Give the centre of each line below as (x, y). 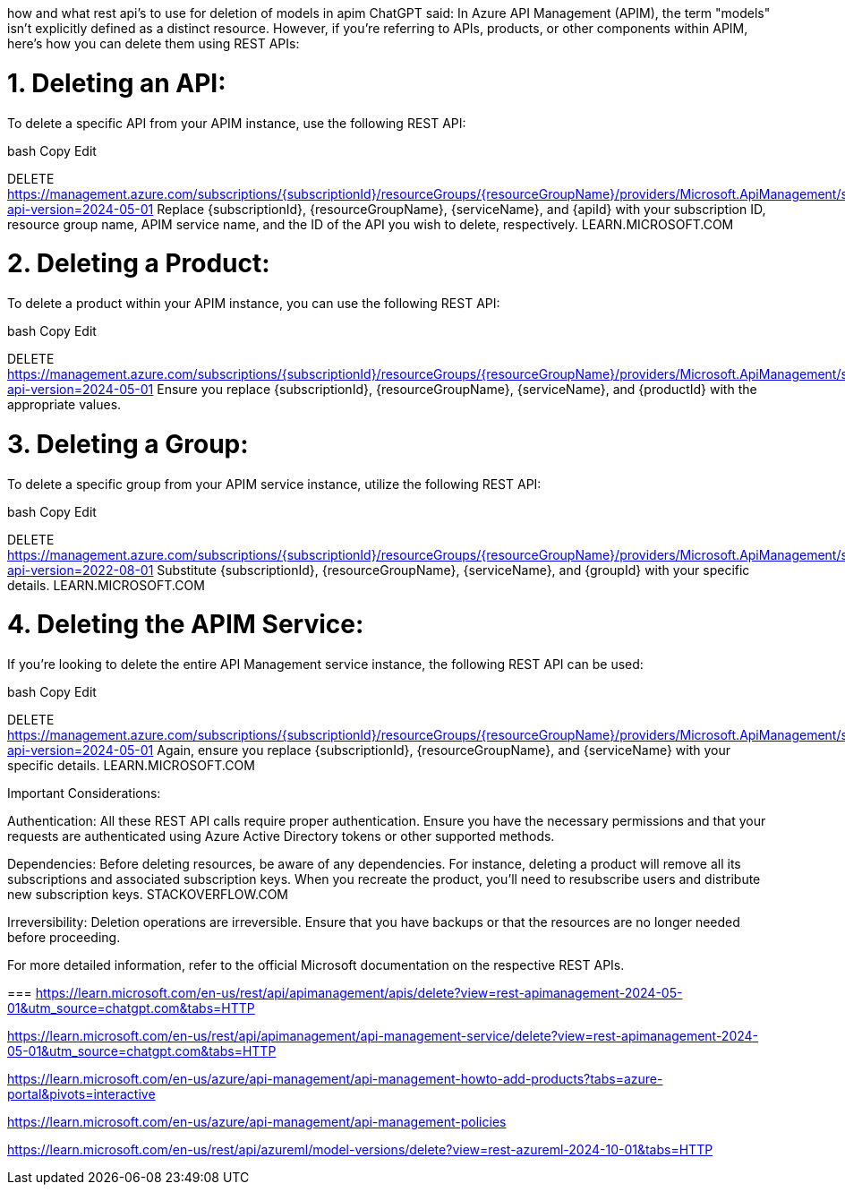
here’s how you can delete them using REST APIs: (154, 43)
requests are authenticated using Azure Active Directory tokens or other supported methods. (281, 836)
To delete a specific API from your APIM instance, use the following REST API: (237, 123)
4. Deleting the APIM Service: (186, 625)
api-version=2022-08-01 (81, 570)
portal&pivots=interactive (81, 1094)
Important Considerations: (84, 793)
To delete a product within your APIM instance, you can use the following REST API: (254, 303)
